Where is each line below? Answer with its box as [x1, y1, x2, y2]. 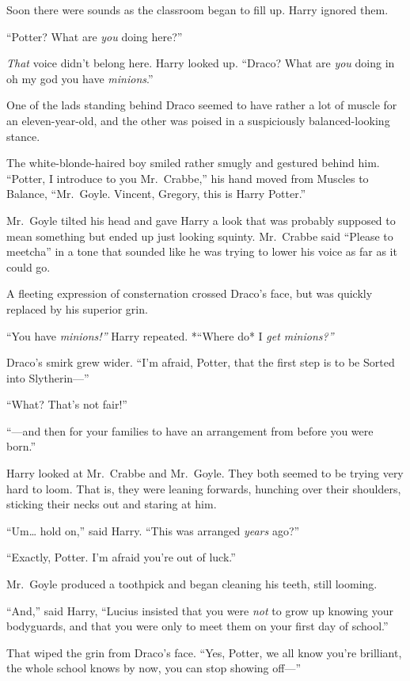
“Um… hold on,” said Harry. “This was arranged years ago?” [6, 522, 300, 538]
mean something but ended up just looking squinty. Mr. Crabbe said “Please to [6, 227, 393, 244]
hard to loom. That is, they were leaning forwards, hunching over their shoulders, [6, 480, 401, 496]
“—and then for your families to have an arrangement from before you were [6, 422, 374, 439]
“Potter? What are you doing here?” [6, 28, 183, 44]
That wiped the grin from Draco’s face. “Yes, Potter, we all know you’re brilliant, [6, 644, 402, 660]
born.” [6, 438, 36, 455]
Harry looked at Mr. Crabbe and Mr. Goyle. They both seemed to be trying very [6, 465, 404, 481]
